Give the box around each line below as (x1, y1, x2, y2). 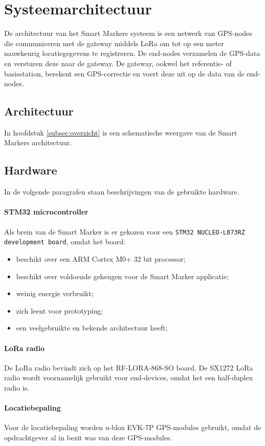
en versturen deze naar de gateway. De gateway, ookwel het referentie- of (4, 57, 232, 68)
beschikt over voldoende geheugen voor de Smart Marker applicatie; (16, 270, 229, 281)
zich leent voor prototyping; (16, 305, 103, 316)
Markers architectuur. (4, 137, 72, 148)
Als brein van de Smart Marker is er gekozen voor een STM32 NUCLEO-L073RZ (4, 226, 245, 237)
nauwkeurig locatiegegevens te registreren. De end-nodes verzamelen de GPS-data (4, 48, 260, 59)
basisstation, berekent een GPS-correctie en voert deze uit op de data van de (4, 68, 245, 79)
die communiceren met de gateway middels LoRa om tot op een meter (4, 37, 224, 48)
